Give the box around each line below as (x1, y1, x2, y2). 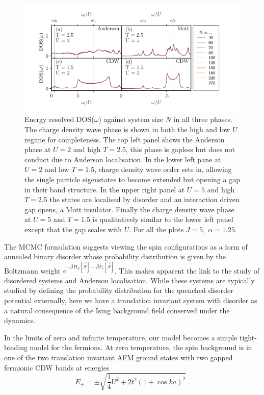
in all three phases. (173, 114, 232, 125)
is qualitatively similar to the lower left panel (92, 214, 233, 225)
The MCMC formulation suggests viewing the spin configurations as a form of (4, 241, 248, 252)
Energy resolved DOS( (24, 114, 94, 125)
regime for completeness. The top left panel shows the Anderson (24, 134, 225, 144)
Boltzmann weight (4, 265, 61, 276)
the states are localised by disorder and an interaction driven (49, 194, 240, 205)
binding (4, 342, 28, 353)
